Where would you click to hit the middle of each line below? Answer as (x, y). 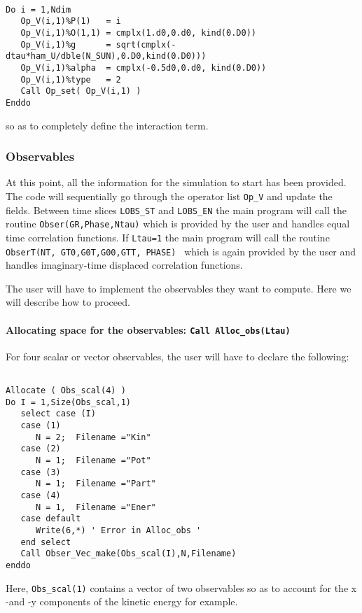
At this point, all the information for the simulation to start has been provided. (176, 182)
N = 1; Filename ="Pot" (93, 461)
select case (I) (58, 414)
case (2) (41, 449)
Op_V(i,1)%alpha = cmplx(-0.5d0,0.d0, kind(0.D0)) (144, 68)
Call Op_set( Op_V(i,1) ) (81, 91)
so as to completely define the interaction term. (107, 125)
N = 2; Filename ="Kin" (93, 437)
